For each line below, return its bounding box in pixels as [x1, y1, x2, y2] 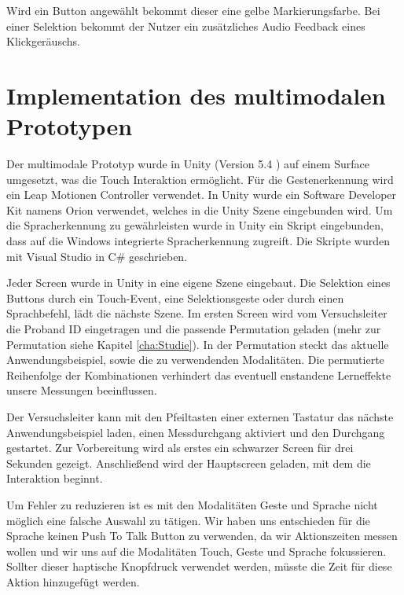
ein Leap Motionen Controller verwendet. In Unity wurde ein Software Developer [6, 186, 397, 203]
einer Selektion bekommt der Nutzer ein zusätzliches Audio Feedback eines [6, 17, 365, 34]
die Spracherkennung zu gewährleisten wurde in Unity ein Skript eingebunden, [6, 217, 384, 233]
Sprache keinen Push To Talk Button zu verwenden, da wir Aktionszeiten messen [6, 527, 398, 544]
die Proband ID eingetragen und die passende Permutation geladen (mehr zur [6, 321, 381, 337]
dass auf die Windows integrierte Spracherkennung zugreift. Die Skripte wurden [6, 233, 391, 249]
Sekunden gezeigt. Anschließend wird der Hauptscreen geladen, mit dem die [6, 454, 371, 471]
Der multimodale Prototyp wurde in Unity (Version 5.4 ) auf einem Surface [6, 156, 369, 172]
